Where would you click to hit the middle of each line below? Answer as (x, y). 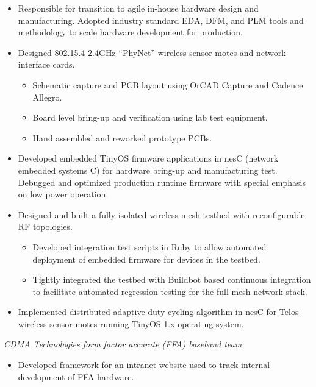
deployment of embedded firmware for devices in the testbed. (146, 259)
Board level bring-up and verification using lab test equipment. (150, 117)
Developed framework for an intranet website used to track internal (144, 365)
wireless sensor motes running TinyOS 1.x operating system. (131, 323)
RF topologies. (45, 226)
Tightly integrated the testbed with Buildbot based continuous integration (172, 279)
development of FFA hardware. (76, 376)
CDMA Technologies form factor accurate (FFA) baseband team (123, 344)
